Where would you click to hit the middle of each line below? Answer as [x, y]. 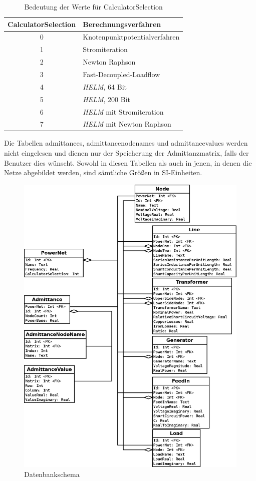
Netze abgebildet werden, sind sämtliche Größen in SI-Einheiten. [103, 172]
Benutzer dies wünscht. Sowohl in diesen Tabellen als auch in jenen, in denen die [128, 162]
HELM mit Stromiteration [123, 111]
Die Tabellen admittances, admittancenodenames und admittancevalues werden [126, 143]
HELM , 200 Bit [107, 99]
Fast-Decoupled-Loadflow [121, 74]
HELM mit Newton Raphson [127, 124]
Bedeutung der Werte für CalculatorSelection [93, 7]
